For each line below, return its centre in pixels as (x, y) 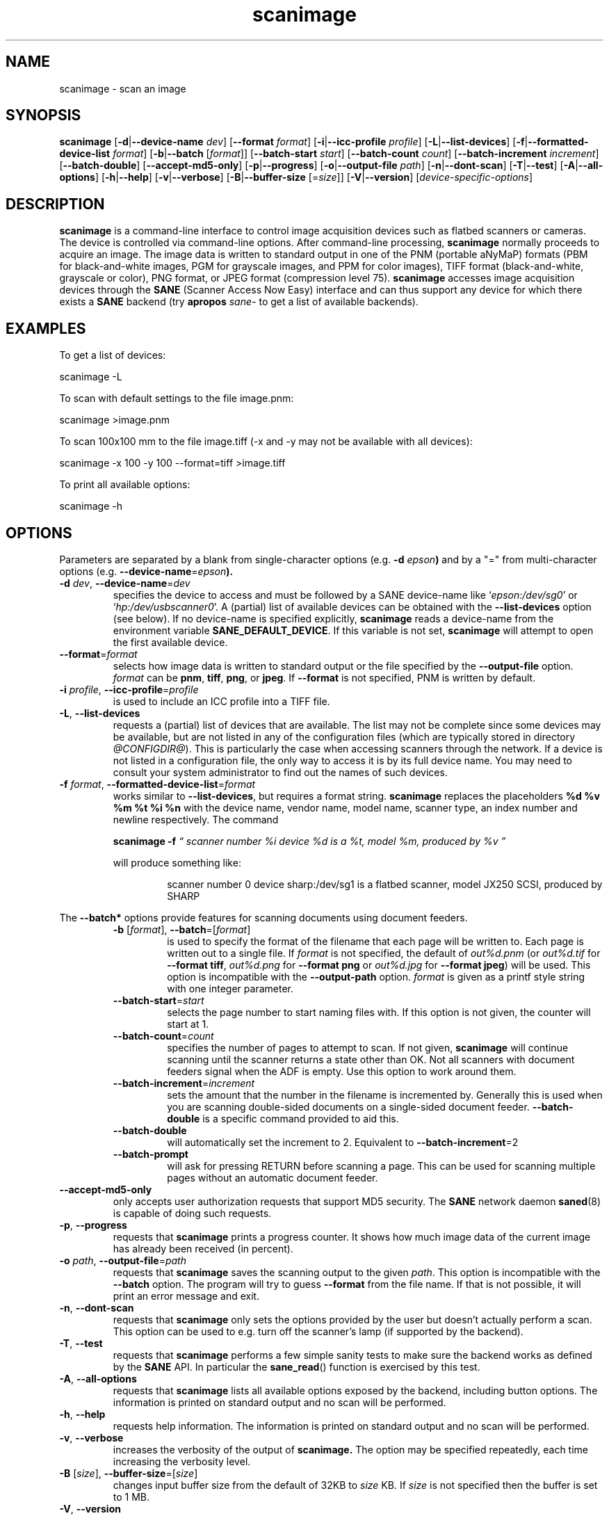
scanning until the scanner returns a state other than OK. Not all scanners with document (371, 1059)
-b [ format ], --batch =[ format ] (182, 929)
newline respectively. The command (196, 819)
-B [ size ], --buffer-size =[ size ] (129, 1473)
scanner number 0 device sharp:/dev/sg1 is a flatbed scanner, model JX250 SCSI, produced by (385, 884)
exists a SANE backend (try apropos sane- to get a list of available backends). (239, 302)
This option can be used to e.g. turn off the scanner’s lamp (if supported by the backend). (318, 1331)
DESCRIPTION (55, 204)
